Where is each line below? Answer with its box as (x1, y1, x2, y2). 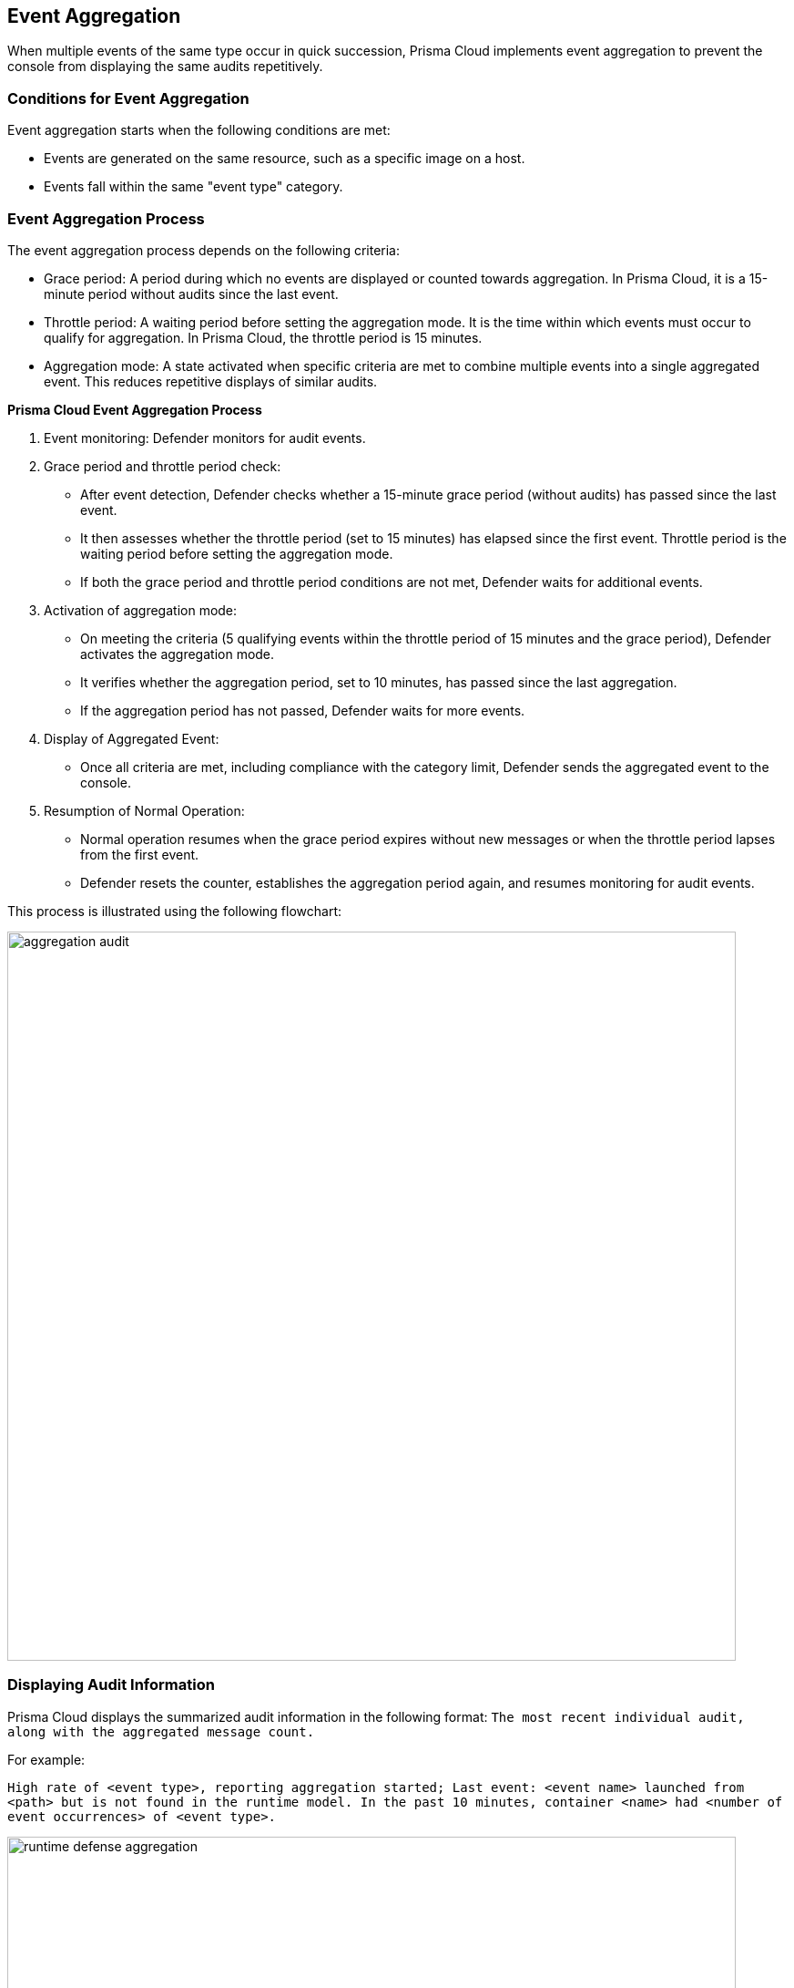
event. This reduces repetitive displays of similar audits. (44, 373, 378, 389)
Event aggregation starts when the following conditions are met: (7, 122, 391, 139)
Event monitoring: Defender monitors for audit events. (44, 429, 366, 446)
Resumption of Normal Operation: (44, 802, 245, 819)
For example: (7, 1751, 86, 1767)
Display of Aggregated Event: (44, 730, 219, 747)
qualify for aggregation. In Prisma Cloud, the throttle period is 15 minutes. (44, 329, 483, 345)
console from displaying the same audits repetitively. (7, 58, 323, 75)
